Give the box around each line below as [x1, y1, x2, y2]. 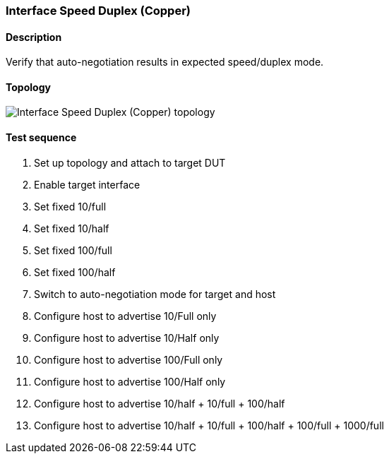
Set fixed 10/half [34, 222, 109, 234]
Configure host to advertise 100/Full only [34, 353, 223, 366]
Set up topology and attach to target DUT [34, 156, 226, 169]
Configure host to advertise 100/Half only [34, 375, 226, 388]
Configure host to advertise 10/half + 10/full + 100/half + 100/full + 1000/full [34, 419, 384, 431]
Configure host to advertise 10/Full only [34, 309, 217, 322]
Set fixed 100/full [34, 244, 112, 256]
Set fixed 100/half [34, 266, 116, 278]
